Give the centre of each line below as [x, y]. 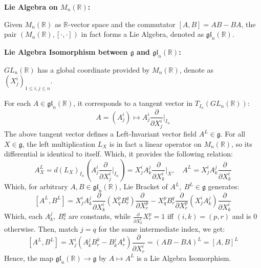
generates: [224, 186]
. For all [233, 134]
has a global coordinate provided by [94, 69]
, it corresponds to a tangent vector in [133, 103]
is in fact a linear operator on [155, 143]
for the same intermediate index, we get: [162, 229]
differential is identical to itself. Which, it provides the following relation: [118, 154]
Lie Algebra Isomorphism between [66, 51]
